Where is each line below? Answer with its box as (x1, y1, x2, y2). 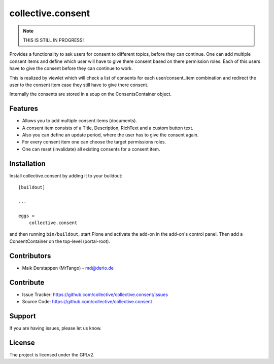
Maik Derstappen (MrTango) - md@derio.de (22, 265, 114, 271)
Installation (9, 159, 46, 168)
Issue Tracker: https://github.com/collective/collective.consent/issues (22, 292, 168, 298)
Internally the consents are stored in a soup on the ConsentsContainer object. (9, 91, 172, 97)
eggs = (18, 213, 35, 219)
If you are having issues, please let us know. (9, 325, 101, 331)
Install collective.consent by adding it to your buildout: (9, 172, 123, 178)
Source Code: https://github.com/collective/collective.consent (22, 298, 152, 304)
